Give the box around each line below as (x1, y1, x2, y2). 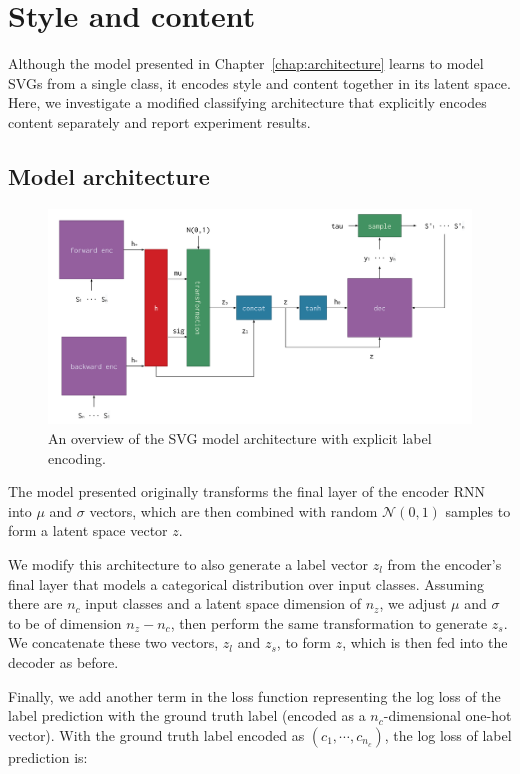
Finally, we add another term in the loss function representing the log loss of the (8, 685, 501, 706)
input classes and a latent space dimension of (85, 593, 361, 614)
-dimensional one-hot (383, 705, 512, 726)
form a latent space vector (8, 520, 168, 541)
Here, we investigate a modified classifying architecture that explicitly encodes (8, 92, 487, 113)
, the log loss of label (384, 724, 512, 745)
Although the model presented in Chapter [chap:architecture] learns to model (8, 53, 484, 74)
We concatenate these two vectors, (8, 632, 219, 653)
